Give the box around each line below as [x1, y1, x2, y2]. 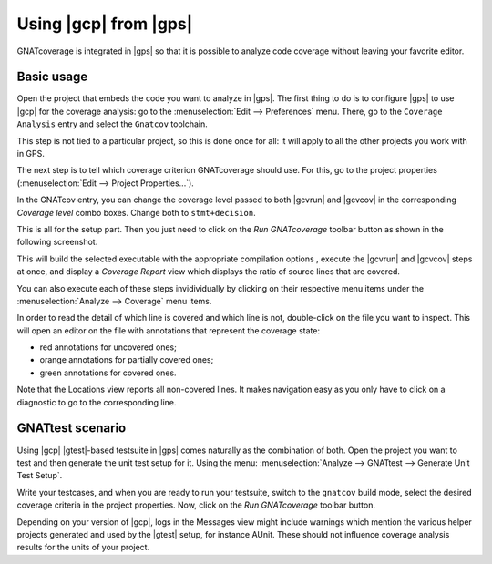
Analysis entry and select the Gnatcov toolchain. [16, 118, 209, 129]
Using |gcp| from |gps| [16, 14, 193, 34]
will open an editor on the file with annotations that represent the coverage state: [16, 324, 321, 336]
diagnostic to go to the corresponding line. [16, 396, 177, 407]
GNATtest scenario [16, 420, 127, 436]
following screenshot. [16, 237, 98, 248]
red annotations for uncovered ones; [39, 342, 177, 353]
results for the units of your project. [16, 542, 150, 553]
